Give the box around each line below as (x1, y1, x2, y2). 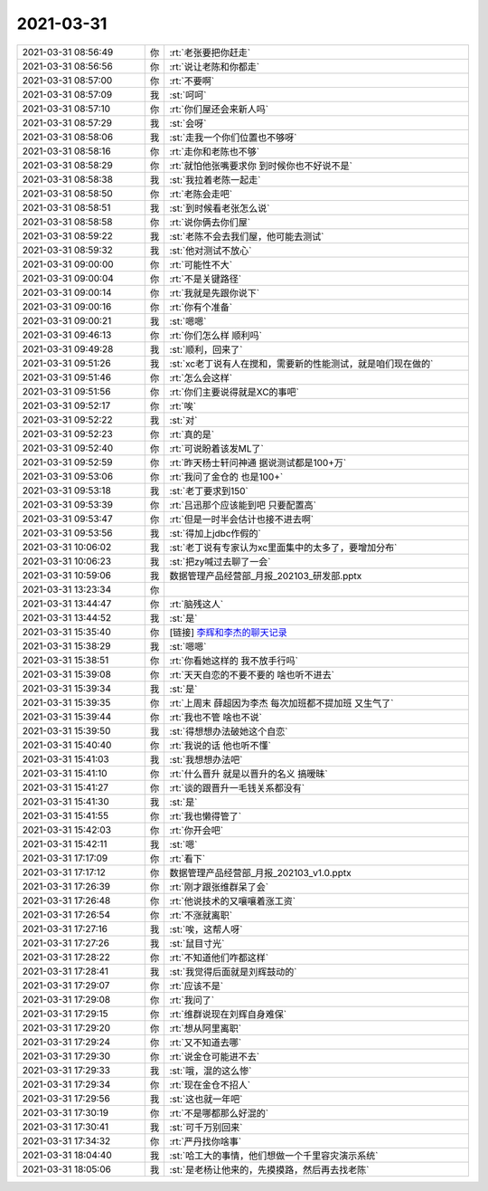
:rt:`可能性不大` (169, 258, 233, 271)
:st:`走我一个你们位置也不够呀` (169, 131, 297, 144)
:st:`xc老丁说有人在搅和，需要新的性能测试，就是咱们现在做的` (169, 357, 434, 370)
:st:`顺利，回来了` (169, 343, 243, 356)
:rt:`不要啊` (169, 74, 215, 87)
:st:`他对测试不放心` (169, 244, 252, 257)
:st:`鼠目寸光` (169, 937, 225, 949)
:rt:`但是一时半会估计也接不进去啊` (169, 512, 314, 525)
